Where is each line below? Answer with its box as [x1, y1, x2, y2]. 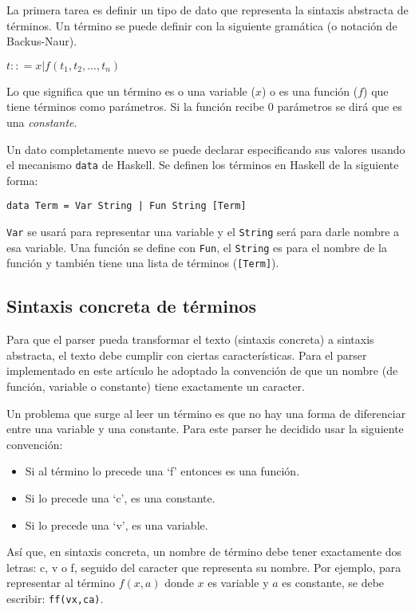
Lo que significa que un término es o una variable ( [6, 82, 255, 99]
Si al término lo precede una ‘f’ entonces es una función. [25, 463, 300, 479]
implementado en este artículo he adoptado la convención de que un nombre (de [6, 362, 398, 379]
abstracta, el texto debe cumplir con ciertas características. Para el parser [6, 346, 367, 363]
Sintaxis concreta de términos [6, 294, 256, 318]
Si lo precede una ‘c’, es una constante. [25, 489, 215, 506]
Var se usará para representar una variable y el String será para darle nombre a [6, 223, 400, 240]
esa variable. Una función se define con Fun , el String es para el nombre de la [6, 238, 387, 255]
